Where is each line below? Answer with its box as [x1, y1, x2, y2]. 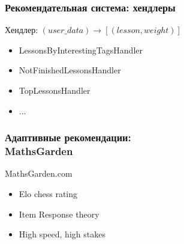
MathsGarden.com [5, 167, 73, 180]
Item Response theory [19, 207, 99, 220]
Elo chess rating [19, 187, 78, 200]
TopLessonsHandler [19, 84, 91, 96]
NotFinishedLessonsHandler [19, 64, 121, 76]
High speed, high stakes [19, 228, 105, 240]
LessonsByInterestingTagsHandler [19, 43, 143, 56]
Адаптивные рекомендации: [5, 130, 131, 145]
